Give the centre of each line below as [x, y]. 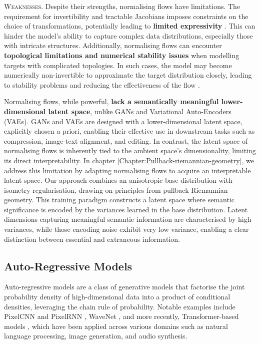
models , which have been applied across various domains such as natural [116, 326]
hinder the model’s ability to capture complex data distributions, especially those [128, 35]
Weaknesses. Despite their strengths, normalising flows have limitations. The [122, 6]
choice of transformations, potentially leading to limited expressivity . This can [130, 26]
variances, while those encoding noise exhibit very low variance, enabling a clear [126, 229]
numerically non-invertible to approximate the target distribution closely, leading [128, 75]
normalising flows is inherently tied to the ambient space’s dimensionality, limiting [130, 150]
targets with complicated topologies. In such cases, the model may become [118, 65]
